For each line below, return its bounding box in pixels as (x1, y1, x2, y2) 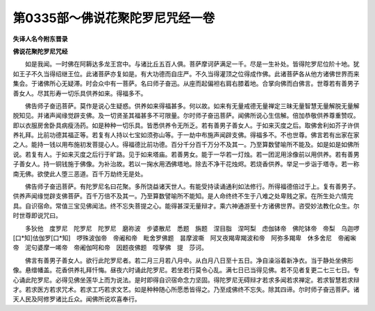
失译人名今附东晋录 (12, 35, 68, 43)
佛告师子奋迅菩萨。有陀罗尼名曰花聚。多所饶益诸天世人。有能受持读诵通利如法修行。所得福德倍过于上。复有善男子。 (24, 182, 360, 190)
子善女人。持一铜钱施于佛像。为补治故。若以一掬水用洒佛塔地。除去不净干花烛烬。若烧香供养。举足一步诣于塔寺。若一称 (12, 160, 360, 168)
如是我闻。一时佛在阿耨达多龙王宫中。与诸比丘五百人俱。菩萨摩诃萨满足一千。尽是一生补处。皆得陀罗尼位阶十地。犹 (24, 60, 360, 69)
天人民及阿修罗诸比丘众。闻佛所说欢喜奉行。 (12, 295, 141, 303)
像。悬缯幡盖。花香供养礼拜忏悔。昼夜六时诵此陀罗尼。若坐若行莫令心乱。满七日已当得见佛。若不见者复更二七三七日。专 (12, 266, 360, 274)
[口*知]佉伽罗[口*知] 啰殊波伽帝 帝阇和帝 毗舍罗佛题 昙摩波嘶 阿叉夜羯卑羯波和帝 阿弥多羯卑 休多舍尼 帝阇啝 (12, 233, 357, 242)
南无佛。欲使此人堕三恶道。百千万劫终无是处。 (12, 170, 147, 178)
